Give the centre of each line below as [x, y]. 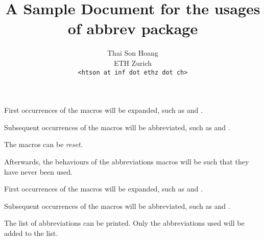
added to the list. [31, 233]
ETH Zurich [133, 63]
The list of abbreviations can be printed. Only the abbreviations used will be [124, 223]
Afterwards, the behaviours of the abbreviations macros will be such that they [127, 161]
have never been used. [38, 171]
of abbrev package [133, 28]
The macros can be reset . [43, 144]
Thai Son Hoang [133, 53]
